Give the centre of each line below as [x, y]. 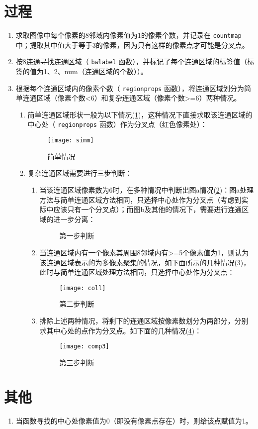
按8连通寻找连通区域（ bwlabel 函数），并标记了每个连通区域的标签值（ [131, 61]
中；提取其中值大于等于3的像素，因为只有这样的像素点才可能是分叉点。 [132, 45]
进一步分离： [74, 219]
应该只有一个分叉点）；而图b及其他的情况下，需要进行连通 [148, 209]
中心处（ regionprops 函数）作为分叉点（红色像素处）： [117, 124]
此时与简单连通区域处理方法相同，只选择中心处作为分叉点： [137, 272]
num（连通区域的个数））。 [106, 71]
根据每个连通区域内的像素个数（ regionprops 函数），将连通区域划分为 [130, 88]
